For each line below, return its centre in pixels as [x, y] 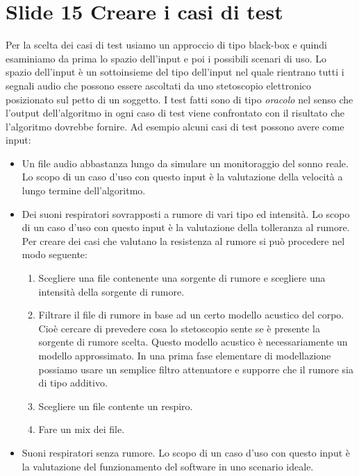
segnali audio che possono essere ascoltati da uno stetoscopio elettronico [159, 85]
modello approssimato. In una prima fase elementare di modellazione [185, 355]
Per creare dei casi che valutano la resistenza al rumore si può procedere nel [183, 240]
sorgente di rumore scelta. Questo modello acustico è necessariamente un [193, 342]
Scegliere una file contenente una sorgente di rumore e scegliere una [182, 278]
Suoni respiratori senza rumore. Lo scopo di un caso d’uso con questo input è [186, 452]
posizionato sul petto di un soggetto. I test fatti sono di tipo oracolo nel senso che [179, 99]
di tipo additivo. [73, 383]
